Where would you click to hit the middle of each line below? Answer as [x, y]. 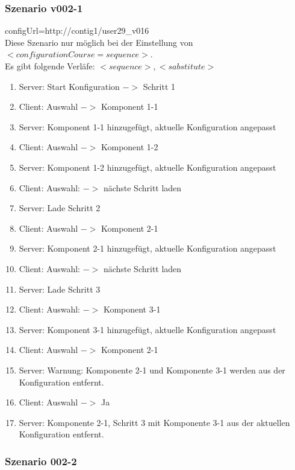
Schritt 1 [159, 86]
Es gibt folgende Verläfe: [50, 66]
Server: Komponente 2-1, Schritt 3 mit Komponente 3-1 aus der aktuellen [154, 422]
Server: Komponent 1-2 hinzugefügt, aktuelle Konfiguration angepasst [147, 167]
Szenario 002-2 [41, 461]
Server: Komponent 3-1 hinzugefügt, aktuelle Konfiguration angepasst [147, 329]
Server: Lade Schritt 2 [60, 208]
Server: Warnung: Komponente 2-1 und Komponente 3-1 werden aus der [152, 370]
